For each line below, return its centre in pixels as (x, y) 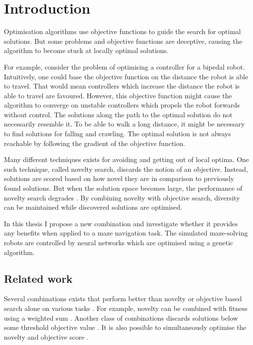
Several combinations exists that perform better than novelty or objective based (123, 299)
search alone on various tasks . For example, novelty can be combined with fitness (126, 308)
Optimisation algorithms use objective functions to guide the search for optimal (123, 31)
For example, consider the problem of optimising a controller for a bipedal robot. (125, 66)
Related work (38, 278)
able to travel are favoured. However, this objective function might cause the (118, 95)
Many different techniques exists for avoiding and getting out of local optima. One (126, 159)
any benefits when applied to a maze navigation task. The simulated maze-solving (126, 233)
